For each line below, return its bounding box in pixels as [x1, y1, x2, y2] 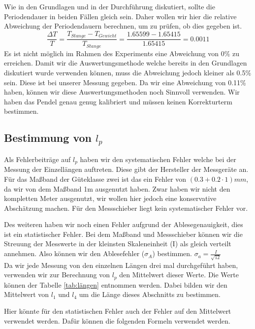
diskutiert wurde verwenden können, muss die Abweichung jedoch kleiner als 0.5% [4, 67, 252, 77]
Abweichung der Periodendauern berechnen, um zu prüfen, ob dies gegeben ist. [4, 21, 242, 31]
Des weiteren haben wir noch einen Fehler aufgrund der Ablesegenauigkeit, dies [4, 219, 243, 230]
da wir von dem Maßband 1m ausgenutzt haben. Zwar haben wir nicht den [4, 183, 230, 194]
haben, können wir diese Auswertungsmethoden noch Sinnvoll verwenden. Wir [4, 87, 240, 97]
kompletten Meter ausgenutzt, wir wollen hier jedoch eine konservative [4, 193, 217, 203]
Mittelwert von [4, 289, 49, 299]
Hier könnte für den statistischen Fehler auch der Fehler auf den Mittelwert [4, 306, 231, 316]
